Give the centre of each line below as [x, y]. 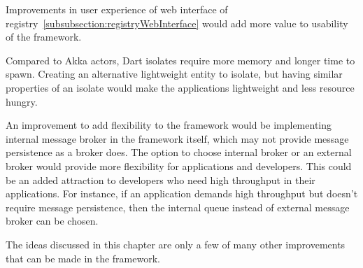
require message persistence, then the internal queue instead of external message [178, 207]
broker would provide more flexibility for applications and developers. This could [179, 165]
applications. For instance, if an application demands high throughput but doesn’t [182, 193]
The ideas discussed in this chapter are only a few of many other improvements [176, 244]
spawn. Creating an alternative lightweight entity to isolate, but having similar [174, 74]
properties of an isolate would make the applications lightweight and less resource [180, 87]
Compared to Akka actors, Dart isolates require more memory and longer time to [180, 60]
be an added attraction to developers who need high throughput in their [161, 179]
